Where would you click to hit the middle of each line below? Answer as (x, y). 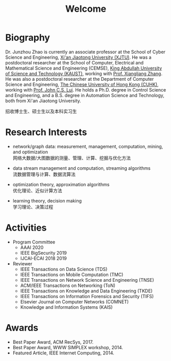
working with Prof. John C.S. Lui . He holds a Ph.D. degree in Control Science (86, 89)
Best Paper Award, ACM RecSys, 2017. (53, 342)
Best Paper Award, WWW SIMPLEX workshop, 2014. (68, 347)
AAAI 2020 (32, 247)
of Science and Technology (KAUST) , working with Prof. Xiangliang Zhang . (84, 73)
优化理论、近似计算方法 (37, 190)
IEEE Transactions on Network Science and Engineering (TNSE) (87, 280)
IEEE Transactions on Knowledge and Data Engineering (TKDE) (87, 291)
